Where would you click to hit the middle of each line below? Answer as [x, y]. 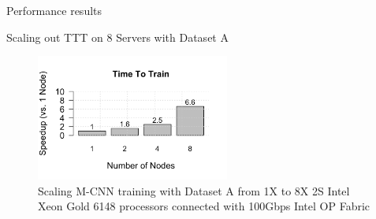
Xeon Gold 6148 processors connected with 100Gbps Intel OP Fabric [204, 206]
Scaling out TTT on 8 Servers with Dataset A [117, 37]
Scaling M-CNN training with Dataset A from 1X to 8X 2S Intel [194, 190]
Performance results [54, 10]
